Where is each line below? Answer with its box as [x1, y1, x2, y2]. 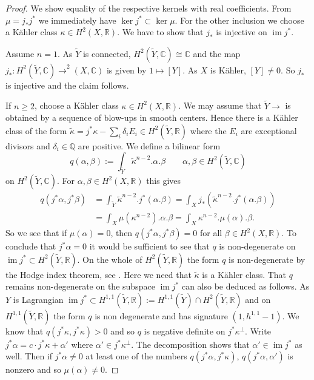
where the [190, 124, 227, 137]
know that [5, 324, 44, 337]
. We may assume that [178, 99, 262, 112]
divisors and [5, 139, 50, 152]
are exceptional [241, 124, 297, 137]
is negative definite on [144, 324, 225, 337]
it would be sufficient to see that [89, 240, 210, 253]
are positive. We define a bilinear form [78, 139, 221, 152]
